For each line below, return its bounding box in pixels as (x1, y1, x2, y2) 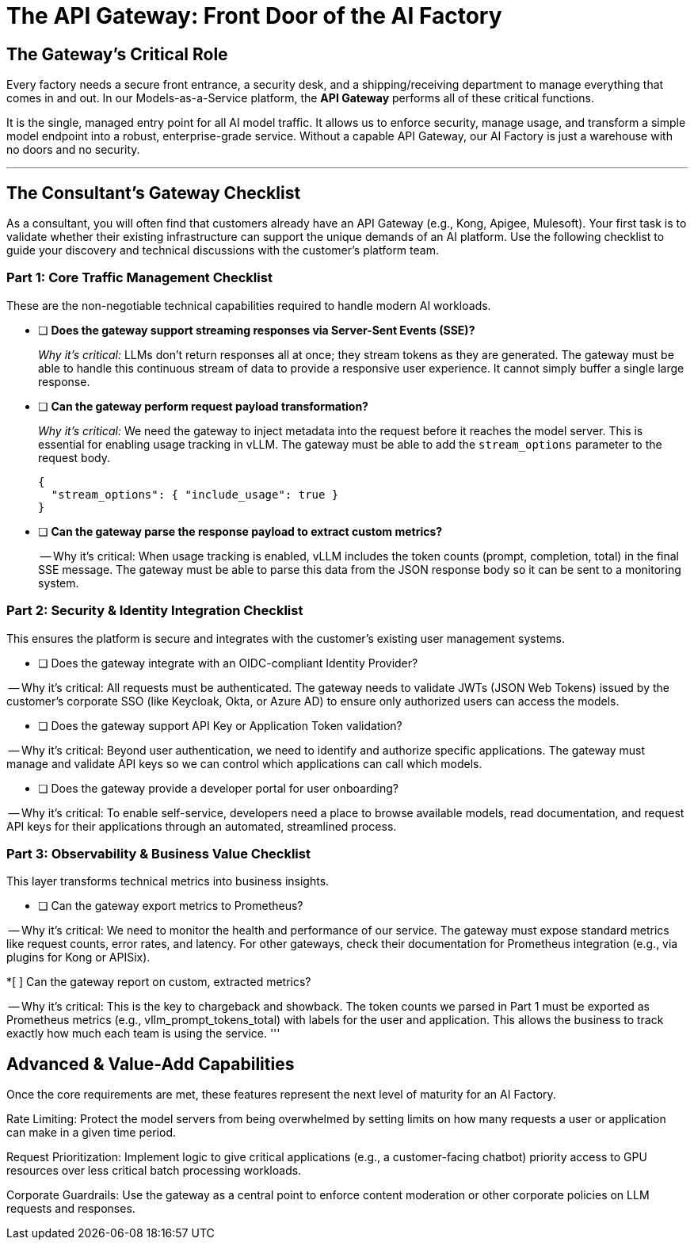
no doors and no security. (6, 143, 140, 157)
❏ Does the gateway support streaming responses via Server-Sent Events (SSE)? (38, 323, 475, 337)
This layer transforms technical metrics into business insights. (6, 874, 330, 889)
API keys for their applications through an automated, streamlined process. (6, 819, 397, 833)
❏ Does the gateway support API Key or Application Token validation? (38, 718, 402, 732)
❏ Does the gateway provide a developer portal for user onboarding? (38, 781, 398, 795)
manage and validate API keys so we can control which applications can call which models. (6, 756, 482, 770)
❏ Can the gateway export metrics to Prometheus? (38, 899, 303, 913)
